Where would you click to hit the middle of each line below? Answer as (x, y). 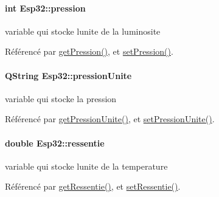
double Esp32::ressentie (55, 143)
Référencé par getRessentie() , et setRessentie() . (93, 186)
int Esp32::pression (45, 8)
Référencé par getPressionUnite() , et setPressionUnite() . (110, 119)
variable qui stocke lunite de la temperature (86, 166)
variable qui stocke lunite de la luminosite (83, 31)
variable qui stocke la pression (61, 98)
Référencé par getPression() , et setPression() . (89, 51)
